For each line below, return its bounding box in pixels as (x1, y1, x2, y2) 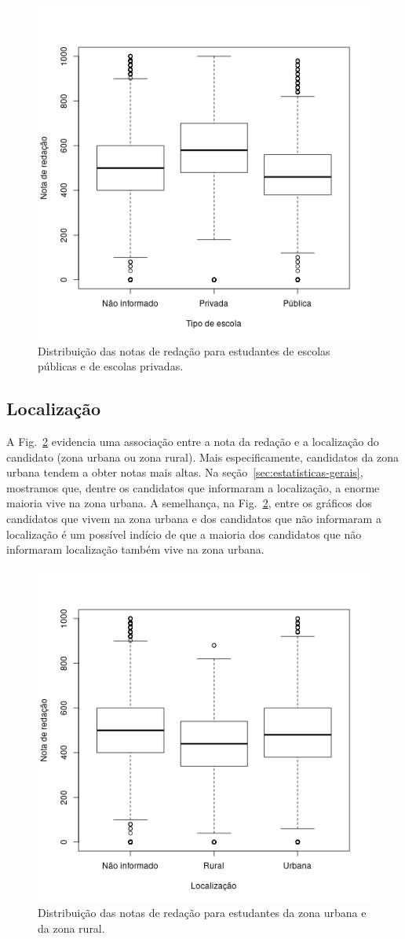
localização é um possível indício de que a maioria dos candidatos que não (6, 525, 362, 542)
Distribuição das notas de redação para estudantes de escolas (38, 342, 330, 359)
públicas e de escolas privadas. (38, 358, 184, 374)
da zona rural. (38, 919, 105, 936)
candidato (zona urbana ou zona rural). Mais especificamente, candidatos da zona (6, 448, 400, 465)
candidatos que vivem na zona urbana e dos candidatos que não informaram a (6, 510, 381, 526)
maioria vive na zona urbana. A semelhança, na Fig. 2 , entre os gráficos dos (6, 495, 372, 511)
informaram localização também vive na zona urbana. (6, 541, 265, 558)
